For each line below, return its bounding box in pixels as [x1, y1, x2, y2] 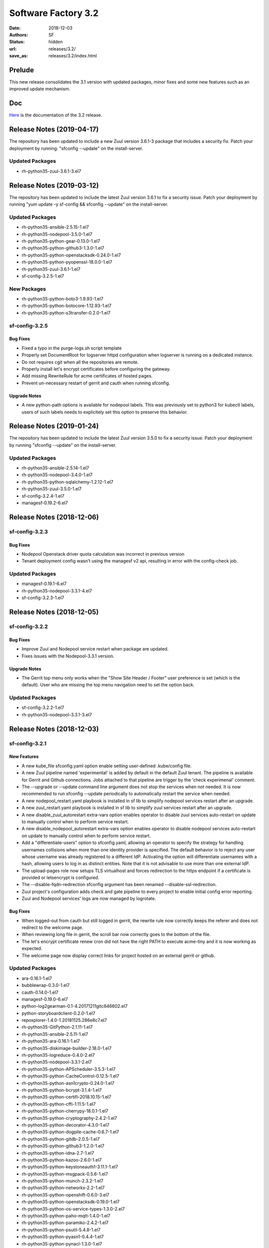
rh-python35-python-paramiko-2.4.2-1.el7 [21, 1220, 109, 1226]
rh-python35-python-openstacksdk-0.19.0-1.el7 [21, 1199, 120, 1205]
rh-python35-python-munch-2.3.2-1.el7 [21, 1178, 104, 1184]
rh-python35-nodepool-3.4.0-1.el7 [21, 472, 93, 478]
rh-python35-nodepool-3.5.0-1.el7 [21, 231, 93, 237]
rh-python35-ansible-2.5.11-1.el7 [21, 1031, 88, 1037]
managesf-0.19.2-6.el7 [21, 500, 68, 506]
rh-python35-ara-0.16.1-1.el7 [21, 1038, 80, 1044]
